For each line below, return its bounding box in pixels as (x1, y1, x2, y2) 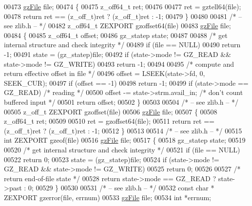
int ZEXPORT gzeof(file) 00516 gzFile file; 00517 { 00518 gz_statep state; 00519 (4, 135, 246, 145)
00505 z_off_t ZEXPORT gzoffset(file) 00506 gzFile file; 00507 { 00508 (4, 106, 217, 116)
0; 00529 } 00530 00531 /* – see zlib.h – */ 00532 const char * (28, 183, 214, 193)
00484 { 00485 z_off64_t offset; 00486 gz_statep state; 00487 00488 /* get (4, 30, 228, 40)
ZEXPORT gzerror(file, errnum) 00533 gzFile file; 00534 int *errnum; (4, 192, 211, 202)
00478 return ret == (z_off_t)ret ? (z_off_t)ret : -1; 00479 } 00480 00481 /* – (4, 11, 242, 21)
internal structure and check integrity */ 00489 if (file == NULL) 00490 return (4, 39, 241, 50)
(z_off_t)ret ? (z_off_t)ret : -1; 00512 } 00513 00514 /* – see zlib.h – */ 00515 (4, 125, 242, 135)
